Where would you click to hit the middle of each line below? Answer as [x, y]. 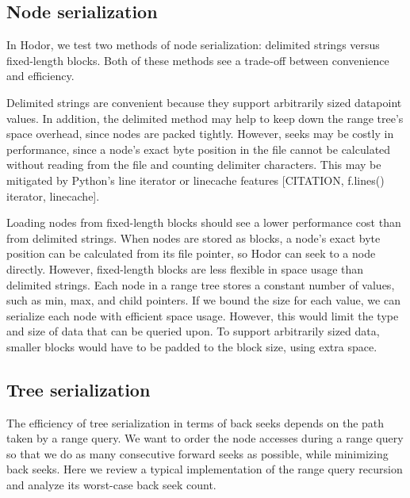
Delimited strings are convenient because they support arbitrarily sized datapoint [204, 102]
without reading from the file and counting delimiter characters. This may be [194, 165]
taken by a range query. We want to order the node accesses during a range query [205, 438]
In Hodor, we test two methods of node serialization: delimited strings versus [193, 45]
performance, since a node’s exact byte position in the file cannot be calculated [199, 149]
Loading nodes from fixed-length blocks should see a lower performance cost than [204, 222]
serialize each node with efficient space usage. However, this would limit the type [203, 315]
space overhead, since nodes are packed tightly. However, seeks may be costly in [200, 134]
